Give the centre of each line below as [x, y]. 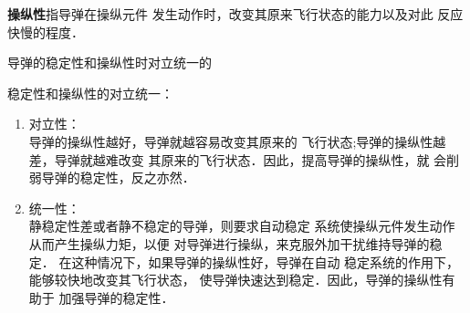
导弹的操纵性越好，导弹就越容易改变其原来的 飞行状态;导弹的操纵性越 [237, 141]
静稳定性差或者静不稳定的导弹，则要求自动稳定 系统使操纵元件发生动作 [242, 226]
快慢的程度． [46, 31]
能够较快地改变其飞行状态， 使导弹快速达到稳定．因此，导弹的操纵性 [235, 280]
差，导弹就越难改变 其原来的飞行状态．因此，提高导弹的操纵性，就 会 [238, 159]
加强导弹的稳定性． [116, 297]
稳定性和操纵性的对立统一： [90, 93]
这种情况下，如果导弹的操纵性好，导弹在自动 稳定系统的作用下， [266, 261]
